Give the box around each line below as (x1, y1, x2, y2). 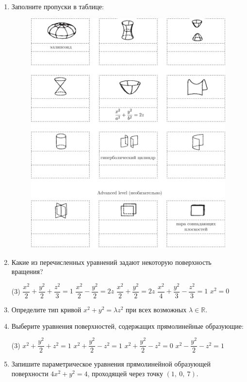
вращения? (11, 266, 43, 276)
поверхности (11, 368, 49, 378)
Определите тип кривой (11, 304, 82, 314)
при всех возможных (126, 304, 187, 314)
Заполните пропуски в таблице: (11, 1, 104, 11)
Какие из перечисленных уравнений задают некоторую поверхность (11, 257, 212, 267)
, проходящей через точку (87, 368, 163, 378)
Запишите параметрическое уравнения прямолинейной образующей (11, 359, 211, 369)
